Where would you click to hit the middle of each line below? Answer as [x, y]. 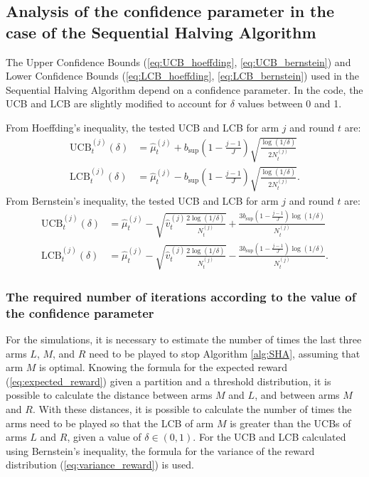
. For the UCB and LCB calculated [269, 437]
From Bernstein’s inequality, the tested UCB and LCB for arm [142, 200]
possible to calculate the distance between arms [109, 395]
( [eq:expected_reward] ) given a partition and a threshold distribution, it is [169, 381]
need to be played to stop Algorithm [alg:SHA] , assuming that [225, 353]
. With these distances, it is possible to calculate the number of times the [192, 409]
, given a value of [104, 437]
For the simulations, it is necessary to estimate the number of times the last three [184, 339]
